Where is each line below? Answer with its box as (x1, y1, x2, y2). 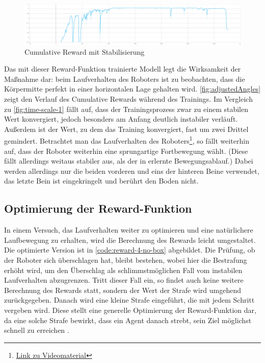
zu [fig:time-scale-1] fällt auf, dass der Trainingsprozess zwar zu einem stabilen (4, 103, 249, 114)
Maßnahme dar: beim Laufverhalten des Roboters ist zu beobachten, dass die (4, 73, 245, 84)
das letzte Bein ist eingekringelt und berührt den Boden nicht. (4, 175, 199, 186)
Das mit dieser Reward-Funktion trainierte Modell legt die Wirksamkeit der (4, 63, 241, 74)
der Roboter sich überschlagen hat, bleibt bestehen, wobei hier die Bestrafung (4, 255, 247, 265)
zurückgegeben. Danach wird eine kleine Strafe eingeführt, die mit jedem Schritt (4, 294, 255, 305)
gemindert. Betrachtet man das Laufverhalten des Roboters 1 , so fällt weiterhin (4, 134, 249, 146)
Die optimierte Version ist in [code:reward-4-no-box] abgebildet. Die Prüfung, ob (4, 244, 255, 255)
